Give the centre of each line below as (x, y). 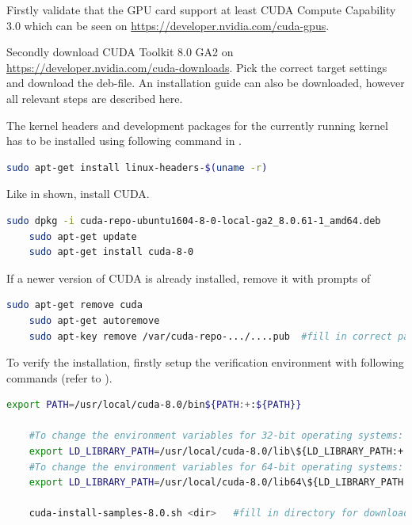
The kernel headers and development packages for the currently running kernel (197, 125)
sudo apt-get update (83, 236)
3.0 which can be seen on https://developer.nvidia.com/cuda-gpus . (168, 25)
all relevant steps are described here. (95, 98)
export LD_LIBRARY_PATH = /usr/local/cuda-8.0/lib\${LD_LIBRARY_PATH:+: (219, 452)
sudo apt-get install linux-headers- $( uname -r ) (137, 167)
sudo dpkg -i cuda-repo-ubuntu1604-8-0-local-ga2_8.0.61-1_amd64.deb (194, 221)
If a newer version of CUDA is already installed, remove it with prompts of (189, 278)
